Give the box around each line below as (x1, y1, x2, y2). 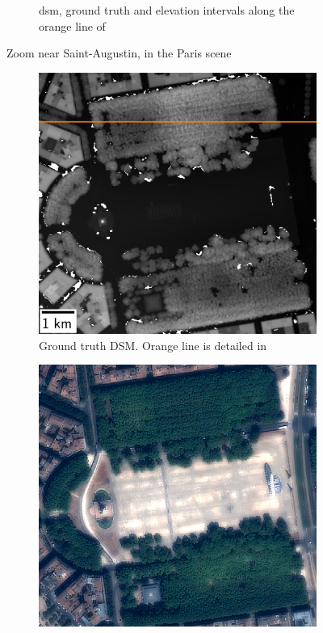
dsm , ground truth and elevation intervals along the (39, 2, 295, 18)
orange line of (39, 17, 106, 34)
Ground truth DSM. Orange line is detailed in (39, 336, 267, 353)
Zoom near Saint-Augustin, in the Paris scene (6, 44, 232, 61)
